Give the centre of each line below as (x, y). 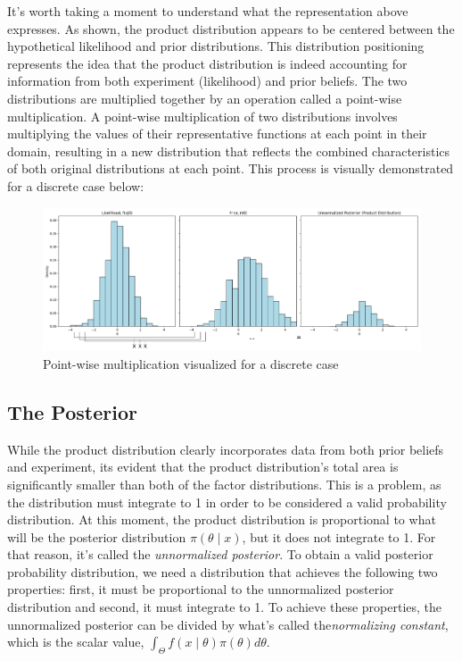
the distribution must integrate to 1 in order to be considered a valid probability (227, 502)
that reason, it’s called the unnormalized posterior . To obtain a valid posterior (220, 554)
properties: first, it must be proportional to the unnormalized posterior (201, 589)
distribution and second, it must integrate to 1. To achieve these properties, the (225, 607)
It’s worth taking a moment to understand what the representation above (208, 11)
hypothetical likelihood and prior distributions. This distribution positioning (216, 46)
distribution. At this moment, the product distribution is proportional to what (222, 519)
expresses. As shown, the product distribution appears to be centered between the (231, 28)
